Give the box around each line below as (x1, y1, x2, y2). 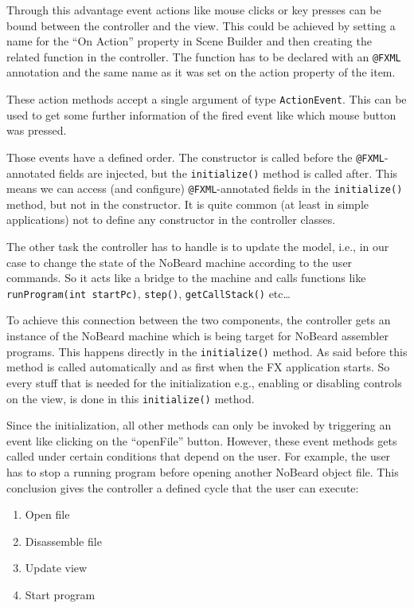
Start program (25, 586, 96, 602)
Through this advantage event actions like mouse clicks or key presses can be (6, 2, 381, 18)
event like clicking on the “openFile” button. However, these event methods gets (6, 432, 397, 449)
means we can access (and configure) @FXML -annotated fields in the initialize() (6, 180, 403, 197)
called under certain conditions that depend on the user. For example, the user (6, 448, 391, 465)
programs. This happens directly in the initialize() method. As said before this (6, 343, 408, 359)
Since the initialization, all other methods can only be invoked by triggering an (6, 417, 392, 433)
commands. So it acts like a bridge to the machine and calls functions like (6, 269, 366, 286)
